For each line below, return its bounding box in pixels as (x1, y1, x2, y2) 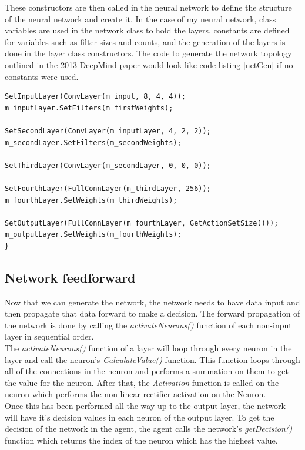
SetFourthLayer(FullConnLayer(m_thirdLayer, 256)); (5, 184, 211, 193)
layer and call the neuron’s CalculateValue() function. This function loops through (5, 353, 300, 365)
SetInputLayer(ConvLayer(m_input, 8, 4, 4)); (5, 92, 186, 101)
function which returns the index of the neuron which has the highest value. (5, 434, 278, 446)
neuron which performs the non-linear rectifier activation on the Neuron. (5, 388, 266, 400)
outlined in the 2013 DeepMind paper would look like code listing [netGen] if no (5, 58, 293, 70)
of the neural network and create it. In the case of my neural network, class (5, 12, 276, 25)
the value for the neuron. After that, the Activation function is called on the (5, 376, 279, 388)
